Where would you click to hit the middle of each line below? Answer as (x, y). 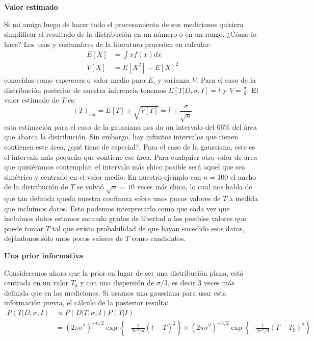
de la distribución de (36, 187)
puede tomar (24, 228)
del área (244, 126)
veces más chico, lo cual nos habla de (194, 187)
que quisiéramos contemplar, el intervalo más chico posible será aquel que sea (125, 167)
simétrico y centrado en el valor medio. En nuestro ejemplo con (103, 176)
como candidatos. (159, 238)
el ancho (243, 176)
